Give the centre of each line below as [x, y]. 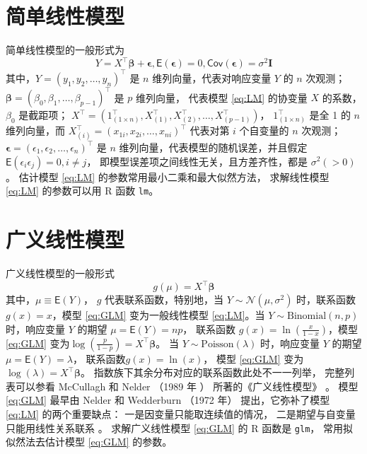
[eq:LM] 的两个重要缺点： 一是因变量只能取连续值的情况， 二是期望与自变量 [181, 413]
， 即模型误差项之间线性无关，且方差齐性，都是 [197, 161]
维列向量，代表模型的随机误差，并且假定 [213, 147]
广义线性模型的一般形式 [60, 273]
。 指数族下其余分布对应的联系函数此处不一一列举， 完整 [213, 372]
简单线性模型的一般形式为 [65, 50]
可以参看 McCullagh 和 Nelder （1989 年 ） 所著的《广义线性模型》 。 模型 [187, 386]
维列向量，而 [35, 130]
